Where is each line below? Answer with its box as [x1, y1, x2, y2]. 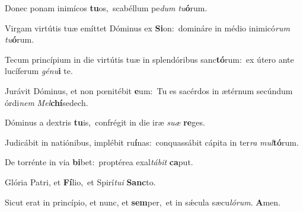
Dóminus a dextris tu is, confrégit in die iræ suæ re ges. [5, 116, 205, 129]
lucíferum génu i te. [5, 65, 73, 77]
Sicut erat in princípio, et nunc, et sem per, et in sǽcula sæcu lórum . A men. [5, 195, 280, 208]
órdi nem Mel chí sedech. [5, 96, 88, 108]
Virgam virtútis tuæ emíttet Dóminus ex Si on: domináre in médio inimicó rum [5, 21, 290, 34]
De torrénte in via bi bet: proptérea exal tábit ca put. [5, 156, 193, 168]
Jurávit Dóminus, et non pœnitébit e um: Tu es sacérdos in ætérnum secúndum [5, 84, 293, 97]
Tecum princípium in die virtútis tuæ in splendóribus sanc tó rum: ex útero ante [5, 53, 294, 65]
